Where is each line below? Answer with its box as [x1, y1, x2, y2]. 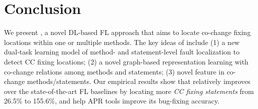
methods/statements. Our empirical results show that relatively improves [27, 76, 251, 86]
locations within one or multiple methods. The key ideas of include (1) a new [4, 36, 240, 47]
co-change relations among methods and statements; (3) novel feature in [4, 66, 225, 76]
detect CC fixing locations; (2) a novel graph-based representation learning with [4, 56, 249, 66]
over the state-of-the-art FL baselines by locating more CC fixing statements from [4, 85, 254, 96]
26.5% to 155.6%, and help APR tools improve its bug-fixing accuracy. [4, 95, 220, 106]
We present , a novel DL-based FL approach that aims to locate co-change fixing [4, 27, 251, 37]
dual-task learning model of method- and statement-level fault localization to [4, 46, 240, 57]
